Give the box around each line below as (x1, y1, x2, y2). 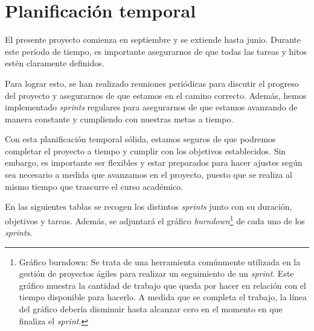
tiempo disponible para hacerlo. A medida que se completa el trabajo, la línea (19, 291, 307, 303)
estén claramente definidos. (5, 57, 104, 69)
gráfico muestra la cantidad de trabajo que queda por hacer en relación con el (19, 279, 306, 291)
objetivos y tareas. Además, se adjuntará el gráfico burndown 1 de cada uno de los (5, 212, 305, 227)
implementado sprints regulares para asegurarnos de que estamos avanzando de (5, 101, 298, 113)
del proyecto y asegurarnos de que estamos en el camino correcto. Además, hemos (5, 89, 307, 101)
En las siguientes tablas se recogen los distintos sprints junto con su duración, (5, 200, 292, 213)
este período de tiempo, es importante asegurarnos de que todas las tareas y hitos (5, 45, 307, 57)
